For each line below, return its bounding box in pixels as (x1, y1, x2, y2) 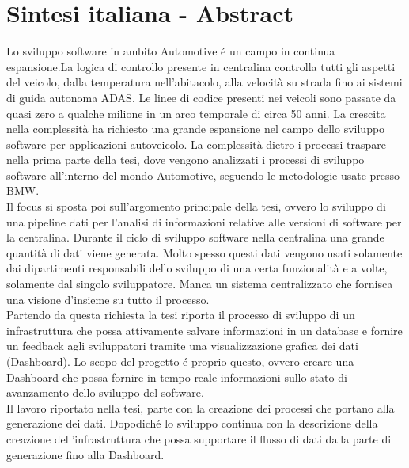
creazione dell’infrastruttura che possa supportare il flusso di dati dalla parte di (6, 430, 392, 447)
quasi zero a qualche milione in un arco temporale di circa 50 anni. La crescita (6, 105, 386, 121)
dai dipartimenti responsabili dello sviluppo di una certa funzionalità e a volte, (6, 260, 388, 276)
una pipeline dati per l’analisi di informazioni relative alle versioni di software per (6, 213, 402, 230)
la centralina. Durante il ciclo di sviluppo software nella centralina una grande (6, 229, 384, 245)
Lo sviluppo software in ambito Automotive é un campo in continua (6, 43, 335, 59)
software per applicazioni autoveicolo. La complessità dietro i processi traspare (6, 135, 386, 152)
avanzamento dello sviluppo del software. (6, 384, 204, 401)
